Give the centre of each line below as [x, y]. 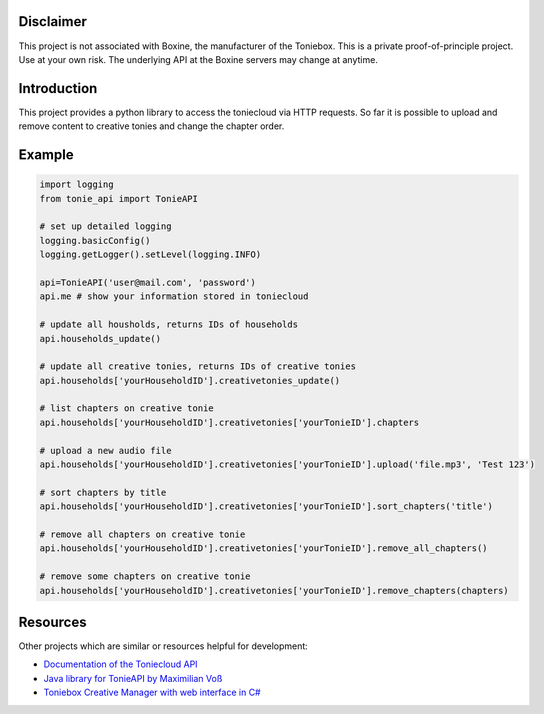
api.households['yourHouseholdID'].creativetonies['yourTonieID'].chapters [229, 422]
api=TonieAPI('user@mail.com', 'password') [148, 282]
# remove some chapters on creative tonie [145, 576]
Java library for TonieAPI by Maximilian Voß [133, 678]
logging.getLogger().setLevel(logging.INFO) [150, 254]
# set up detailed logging [105, 226]
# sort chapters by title [103, 492]
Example [46, 155]
